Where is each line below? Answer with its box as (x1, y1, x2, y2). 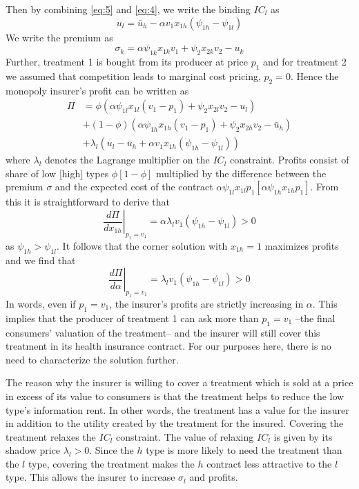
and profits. (189, 470, 238, 484)
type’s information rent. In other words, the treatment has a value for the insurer (6, 402, 349, 417)
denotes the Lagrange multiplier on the (45, 152, 210, 167)
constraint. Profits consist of (229, 152, 349, 167)
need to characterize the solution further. (6, 352, 179, 366)
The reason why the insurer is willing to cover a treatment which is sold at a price (6, 375, 353, 390)
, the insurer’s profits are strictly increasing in (109, 296, 304, 310)
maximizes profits (264, 238, 339, 252)
